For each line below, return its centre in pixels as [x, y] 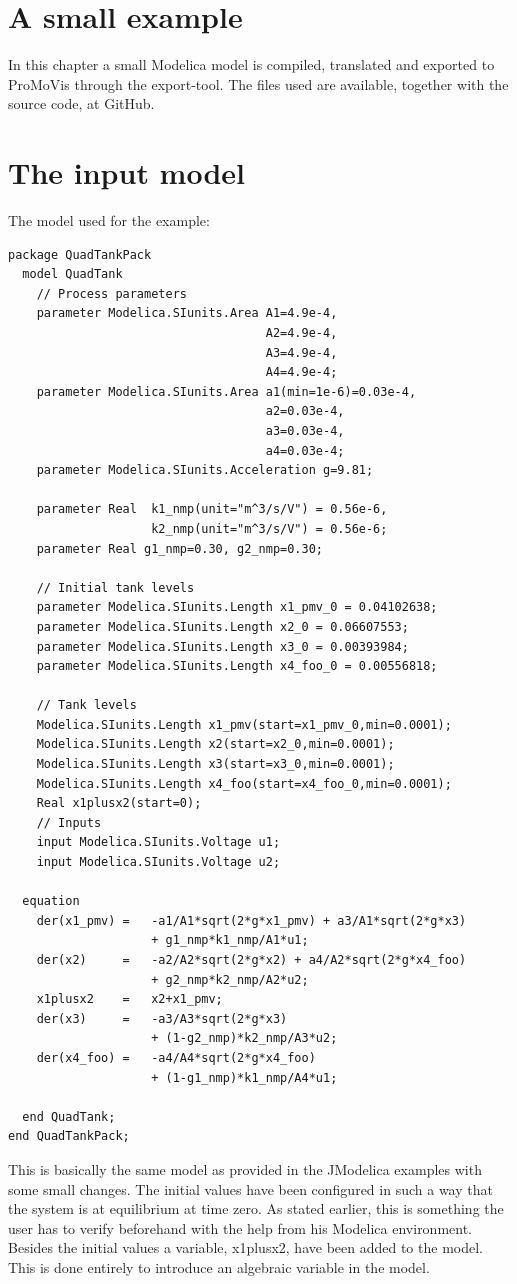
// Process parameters [111, 293]
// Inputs [69, 822]
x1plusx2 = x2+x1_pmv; [129, 999]
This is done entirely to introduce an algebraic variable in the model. [219, 1266]
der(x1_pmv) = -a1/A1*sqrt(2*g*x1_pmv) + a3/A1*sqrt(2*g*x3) [251, 920]
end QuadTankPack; [69, 1136]
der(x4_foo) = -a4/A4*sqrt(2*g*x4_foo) [176, 1057]
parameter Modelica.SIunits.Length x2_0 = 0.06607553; [222, 626]
